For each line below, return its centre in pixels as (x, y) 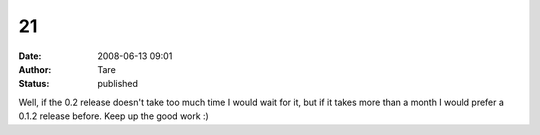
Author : (35, 69)
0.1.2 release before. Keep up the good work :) (113, 116)
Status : (34, 84)
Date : (30, 56)
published (118, 84)
